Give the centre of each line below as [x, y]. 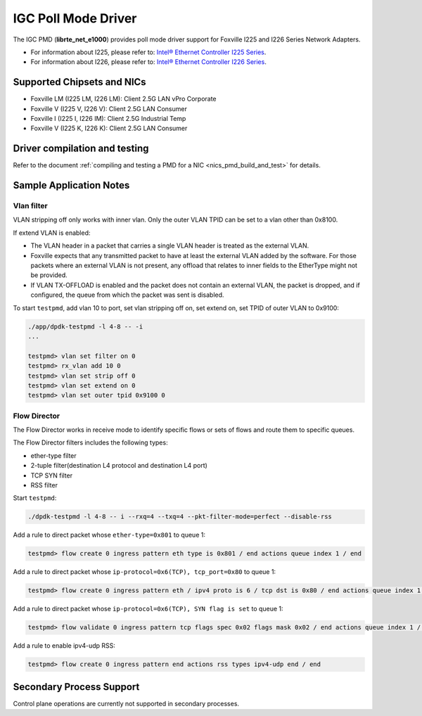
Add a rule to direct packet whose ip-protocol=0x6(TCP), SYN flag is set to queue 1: [148, 609]
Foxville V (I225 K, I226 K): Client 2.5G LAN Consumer [109, 128]
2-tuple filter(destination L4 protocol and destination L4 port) [119, 466]
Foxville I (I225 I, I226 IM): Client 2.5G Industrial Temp [108, 119]
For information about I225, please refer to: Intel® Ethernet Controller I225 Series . [148, 52]
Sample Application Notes [71, 185]
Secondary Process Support [76, 687]
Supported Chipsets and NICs [80, 82]
